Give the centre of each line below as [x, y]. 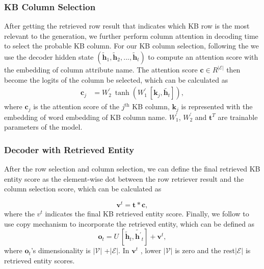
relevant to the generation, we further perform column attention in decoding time [131, 35]
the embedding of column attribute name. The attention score [101, 69]
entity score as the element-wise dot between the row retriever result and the [124, 178]
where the [19, 213]
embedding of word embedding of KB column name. [86, 117]
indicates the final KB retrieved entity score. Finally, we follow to [147, 213]
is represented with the [217, 106]
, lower [151, 250]
